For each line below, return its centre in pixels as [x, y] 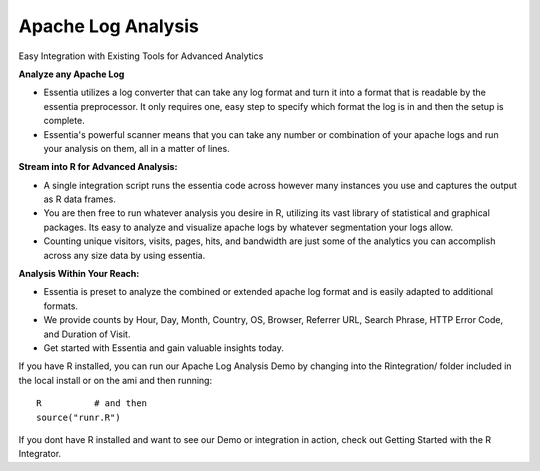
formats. [61, 306]
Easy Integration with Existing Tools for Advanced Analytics [141, 56]
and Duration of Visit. [87, 334]
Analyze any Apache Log [71, 74]
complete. [64, 121]
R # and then [92, 403]
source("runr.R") [78, 417]
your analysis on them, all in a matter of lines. [136, 148]
